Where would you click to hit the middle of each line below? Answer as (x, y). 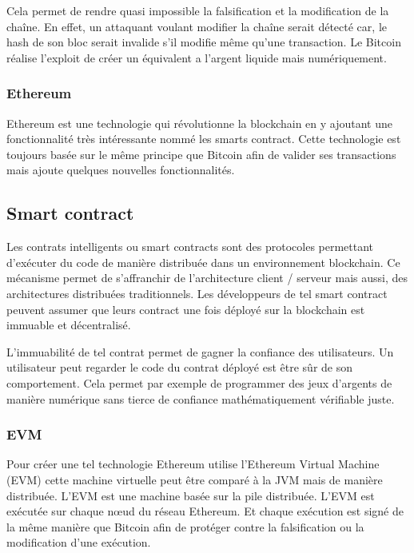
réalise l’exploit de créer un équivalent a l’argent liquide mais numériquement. (197, 57)
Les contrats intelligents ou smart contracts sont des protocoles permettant (190, 247)
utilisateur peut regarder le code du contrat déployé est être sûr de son (180, 367)
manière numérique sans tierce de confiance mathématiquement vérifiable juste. (201, 398)
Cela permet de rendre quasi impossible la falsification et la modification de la (198, 10)
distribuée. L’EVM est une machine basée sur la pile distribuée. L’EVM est (191, 495)
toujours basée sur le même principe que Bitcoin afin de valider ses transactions (201, 154)
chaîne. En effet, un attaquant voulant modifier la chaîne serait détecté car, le (197, 26)
